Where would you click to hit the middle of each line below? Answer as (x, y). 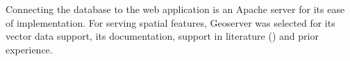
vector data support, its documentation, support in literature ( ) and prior (162, 36)
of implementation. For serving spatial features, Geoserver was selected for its (170, 22)
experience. (29, 49)
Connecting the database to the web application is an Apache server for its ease (175, 9)
